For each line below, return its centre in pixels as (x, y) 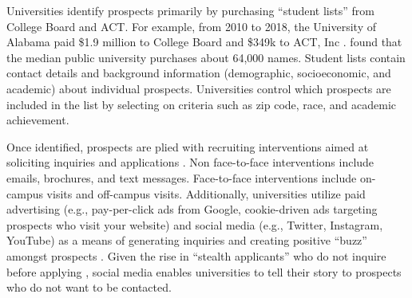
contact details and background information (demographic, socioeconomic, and (199, 73)
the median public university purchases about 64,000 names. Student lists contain (206, 57)
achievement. (38, 120)
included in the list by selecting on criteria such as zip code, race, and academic (202, 104)
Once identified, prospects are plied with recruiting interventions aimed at (188, 146)
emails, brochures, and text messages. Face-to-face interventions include (182, 177)
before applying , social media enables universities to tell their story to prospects (204, 271)
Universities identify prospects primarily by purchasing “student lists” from (190, 10)
